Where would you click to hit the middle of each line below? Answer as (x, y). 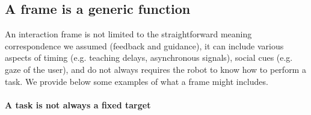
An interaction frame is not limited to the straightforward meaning (128, 34)
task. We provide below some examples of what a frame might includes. (137, 81)
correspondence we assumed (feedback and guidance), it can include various (144, 45)
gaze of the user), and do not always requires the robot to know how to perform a (155, 69)
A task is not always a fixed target (78, 104)
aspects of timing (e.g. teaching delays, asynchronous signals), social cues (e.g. (149, 57)
